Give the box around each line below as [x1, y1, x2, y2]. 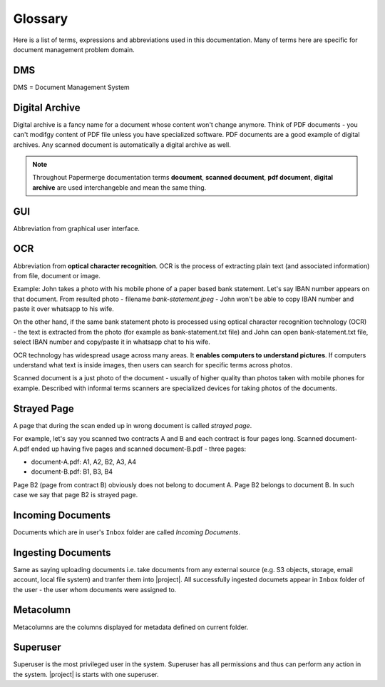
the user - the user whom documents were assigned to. [13, 585, 177, 594]
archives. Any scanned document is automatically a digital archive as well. [13, 140, 231, 149]
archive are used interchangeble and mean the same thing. [32, 183, 207, 192]
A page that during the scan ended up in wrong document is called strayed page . [13, 421, 252, 429]
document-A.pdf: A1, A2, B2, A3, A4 [31, 457, 137, 466]
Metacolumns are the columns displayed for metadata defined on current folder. [13, 623, 249, 631]
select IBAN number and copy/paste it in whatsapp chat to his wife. [13, 337, 210, 346]
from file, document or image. [13, 271, 101, 280]
